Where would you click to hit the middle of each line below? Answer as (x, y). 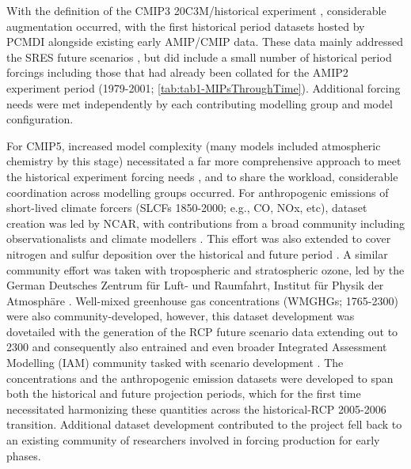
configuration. (40, 119)
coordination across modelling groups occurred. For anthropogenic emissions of (198, 192)
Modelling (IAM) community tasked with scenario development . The (175, 363)
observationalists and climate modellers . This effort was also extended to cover (199, 238)
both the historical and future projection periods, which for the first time (184, 393)
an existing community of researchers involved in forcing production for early (193, 440)
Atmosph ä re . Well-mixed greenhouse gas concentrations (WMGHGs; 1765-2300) (202, 300)
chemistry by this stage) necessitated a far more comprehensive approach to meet (204, 161)
